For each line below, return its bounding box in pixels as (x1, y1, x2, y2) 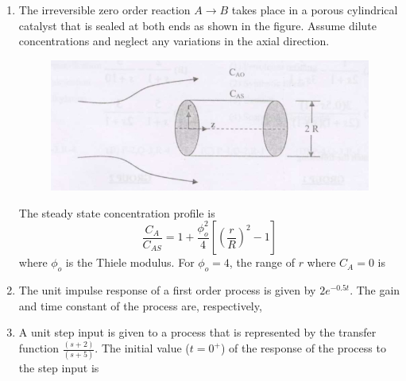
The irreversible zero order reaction (18, 2, 191, 17)
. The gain (350, 282, 400, 298)
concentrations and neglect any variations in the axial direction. (18, 33, 330, 49)
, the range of (229, 254, 295, 271)
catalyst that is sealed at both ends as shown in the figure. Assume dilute (18, 17, 377, 33)
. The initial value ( (95, 340, 190, 356)
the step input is (18, 360, 99, 376)
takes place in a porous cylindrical (231, 2, 398, 17)
